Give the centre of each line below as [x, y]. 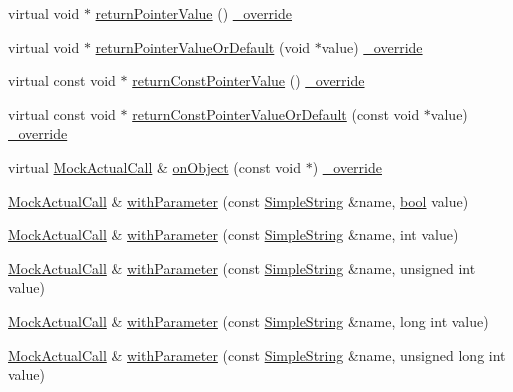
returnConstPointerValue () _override [248, 80]
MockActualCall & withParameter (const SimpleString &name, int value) [233, 234]
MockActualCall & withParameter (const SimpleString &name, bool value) [238, 200]
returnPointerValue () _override [194, 13]
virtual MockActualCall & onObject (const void [155, 166]
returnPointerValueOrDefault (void [203, 46]
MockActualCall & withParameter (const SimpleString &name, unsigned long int [257, 354]
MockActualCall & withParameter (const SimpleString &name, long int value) [248, 320]
